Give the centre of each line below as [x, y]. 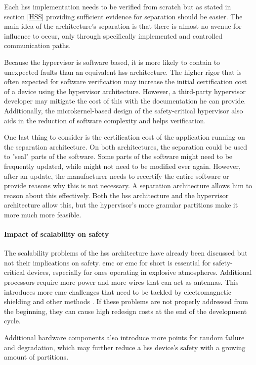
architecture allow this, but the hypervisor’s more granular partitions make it [121, 205]
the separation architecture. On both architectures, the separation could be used [126, 146]
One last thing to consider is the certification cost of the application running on [125, 137]
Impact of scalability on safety [57, 234]
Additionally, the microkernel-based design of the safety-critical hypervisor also [124, 110]
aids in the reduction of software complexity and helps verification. [105, 120]
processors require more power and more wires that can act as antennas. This [121, 282]
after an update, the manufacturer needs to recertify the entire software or [117, 176]
